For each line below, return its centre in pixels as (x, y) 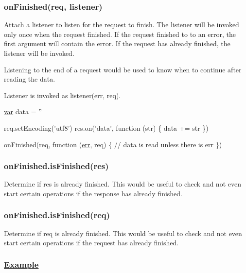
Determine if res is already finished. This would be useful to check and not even (123, 184)
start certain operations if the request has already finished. (91, 243)
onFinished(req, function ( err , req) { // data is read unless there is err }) (113, 144)
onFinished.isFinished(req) (57, 215)
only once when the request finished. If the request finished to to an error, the (120, 34)
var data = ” (23, 111)
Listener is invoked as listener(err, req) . (62, 95)
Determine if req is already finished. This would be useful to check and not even (123, 233)
